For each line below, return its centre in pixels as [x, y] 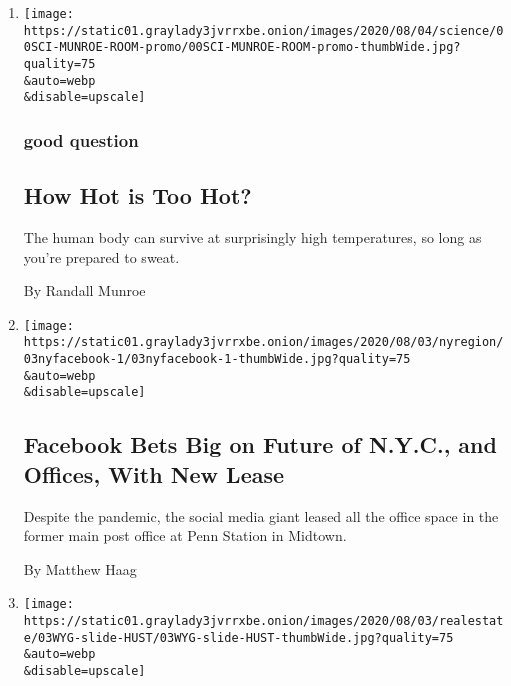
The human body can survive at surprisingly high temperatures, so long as [252, 236]
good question [81, 139]
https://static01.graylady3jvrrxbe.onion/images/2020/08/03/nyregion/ [263, 342]
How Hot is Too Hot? [137, 195]
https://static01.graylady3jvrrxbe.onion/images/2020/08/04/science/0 [263, 30]
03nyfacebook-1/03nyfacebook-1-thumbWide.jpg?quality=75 [217, 359]
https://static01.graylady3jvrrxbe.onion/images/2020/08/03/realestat [263, 621]
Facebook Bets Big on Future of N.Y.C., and [260, 444]
